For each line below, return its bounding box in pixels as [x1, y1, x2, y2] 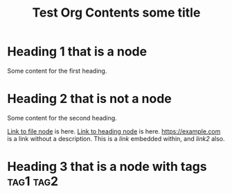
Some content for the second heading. [7, 113, 118, 122]
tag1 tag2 [7, 174, 59, 190]
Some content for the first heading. [7, 66, 107, 75]
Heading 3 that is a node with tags [7, 159, 207, 174]
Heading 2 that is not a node [7, 91, 172, 107]
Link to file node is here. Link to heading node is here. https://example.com [7, 127, 221, 136]
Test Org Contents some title [32, 5, 201, 21]
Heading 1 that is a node [7, 44, 148, 59]
